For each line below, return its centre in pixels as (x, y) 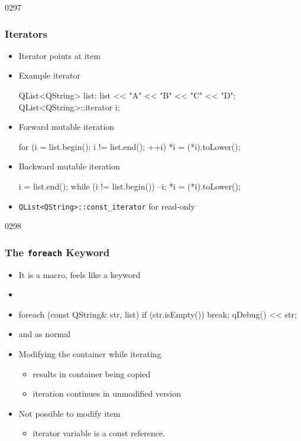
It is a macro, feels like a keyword (80, 274)
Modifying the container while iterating (90, 353)
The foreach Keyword (57, 252)
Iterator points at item (60, 55)
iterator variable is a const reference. (99, 433)
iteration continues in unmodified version (107, 393)
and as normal (45, 334)
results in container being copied (92, 373)
